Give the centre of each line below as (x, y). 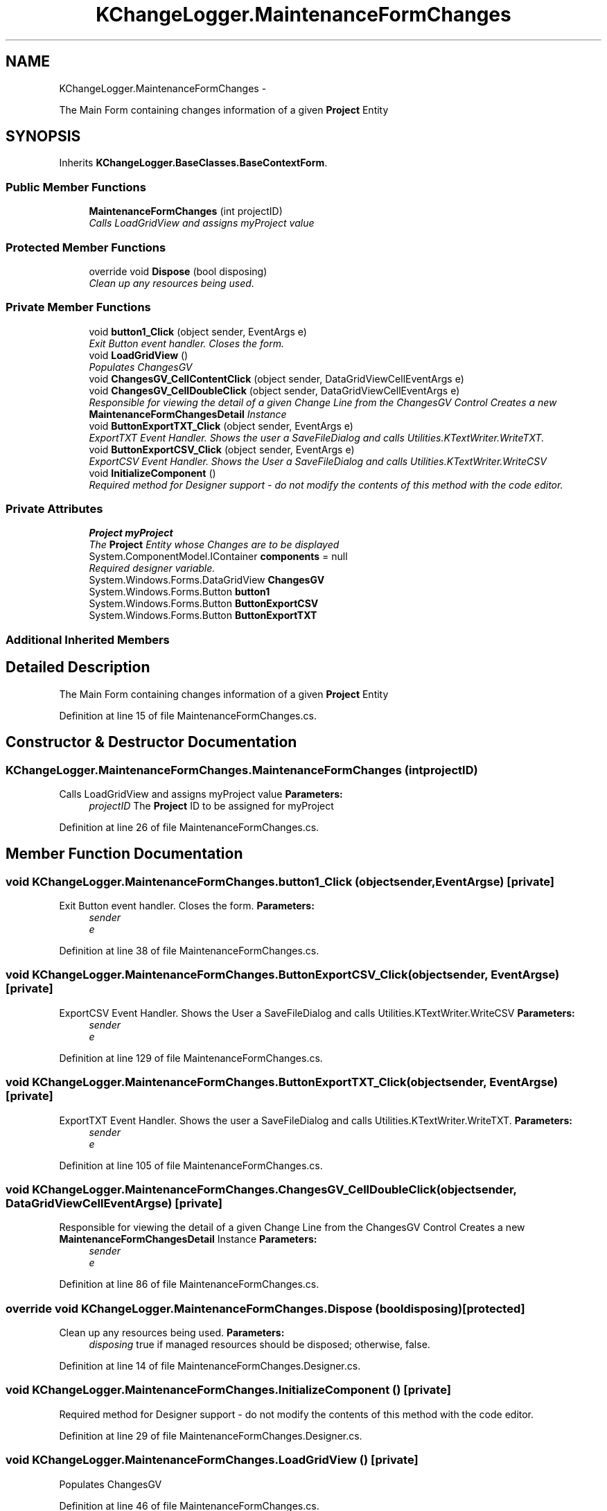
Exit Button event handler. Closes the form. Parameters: (187, 906)
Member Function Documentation (124, 854)
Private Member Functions (78, 307)
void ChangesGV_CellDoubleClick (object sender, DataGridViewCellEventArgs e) (274, 390)
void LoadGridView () (139, 355)
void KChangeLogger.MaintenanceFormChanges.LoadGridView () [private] (212, 1460)
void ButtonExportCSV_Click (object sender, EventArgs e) (222, 449)
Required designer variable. (152, 568)
